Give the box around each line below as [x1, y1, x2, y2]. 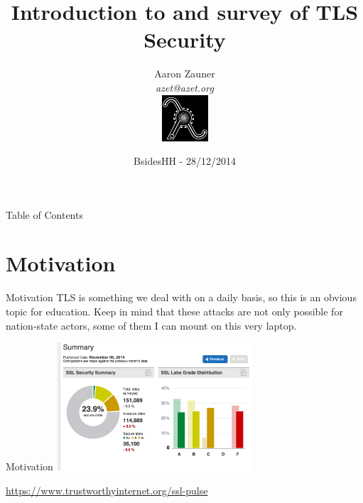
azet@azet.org [156, 80, 214, 94]
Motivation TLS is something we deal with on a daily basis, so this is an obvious [6, 290, 357, 305]
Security [143, 25, 226, 54]
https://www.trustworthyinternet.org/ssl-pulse [6, 482, 208, 497]
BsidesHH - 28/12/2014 [134, 153, 236, 168]
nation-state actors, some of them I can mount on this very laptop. [6, 318, 297, 332]
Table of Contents [6, 207, 83, 222]
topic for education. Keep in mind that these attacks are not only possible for [6, 304, 343, 318]
